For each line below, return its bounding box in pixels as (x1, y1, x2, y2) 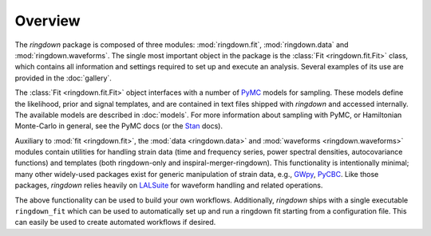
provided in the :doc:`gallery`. (14, 73, 112, 83)
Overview (14, 12, 81, 29)
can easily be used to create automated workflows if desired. (14, 218, 216, 227)
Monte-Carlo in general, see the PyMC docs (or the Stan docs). (14, 121, 223, 131)
